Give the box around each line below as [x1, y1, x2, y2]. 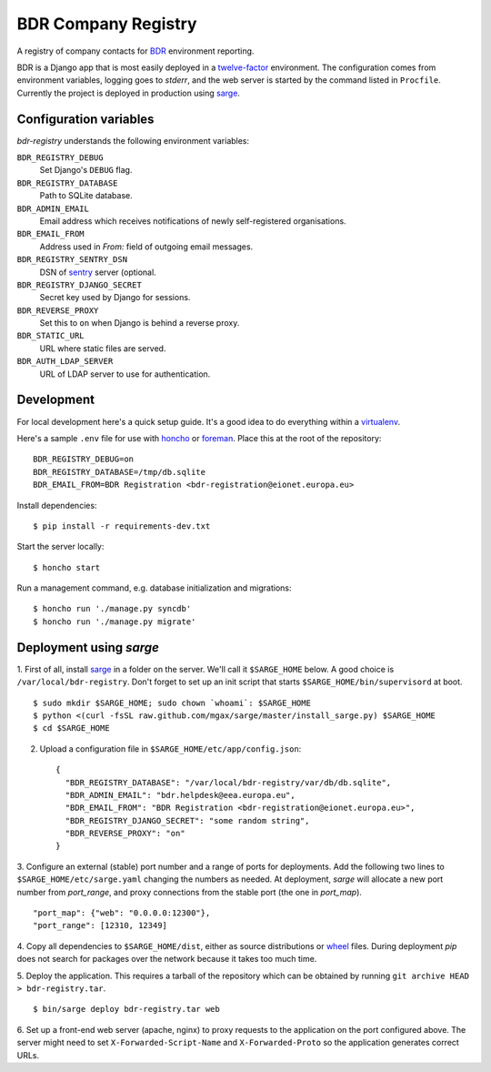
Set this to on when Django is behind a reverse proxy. [39, 318, 240, 329]
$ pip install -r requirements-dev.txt [33, 521, 211, 531]
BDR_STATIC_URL [16, 330, 85, 341]
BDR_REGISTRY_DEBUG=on [33, 454, 135, 464]
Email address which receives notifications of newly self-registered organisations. [39, 215, 346, 227]
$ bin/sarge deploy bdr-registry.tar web [33, 1004, 220, 1015]
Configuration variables [16, 111, 155, 126]
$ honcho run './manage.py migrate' [33, 616, 196, 627]
